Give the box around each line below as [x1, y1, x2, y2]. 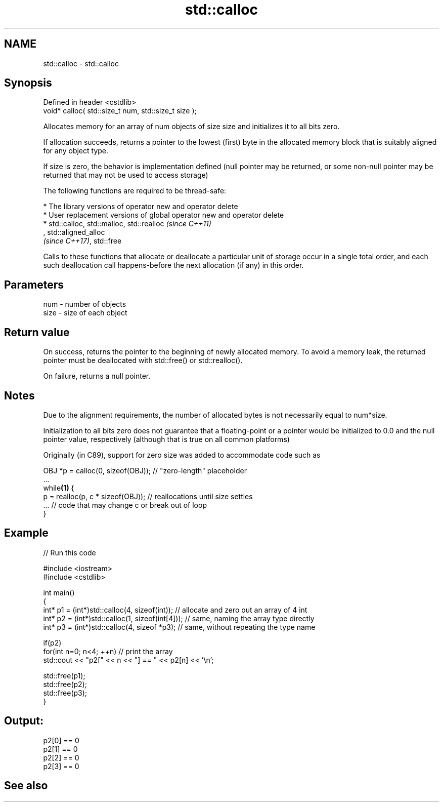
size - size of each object [43, 308, 127, 317]
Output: [4, 714, 43, 728]
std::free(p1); [43, 671, 85, 680]
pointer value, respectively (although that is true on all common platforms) [43, 434, 290, 444]
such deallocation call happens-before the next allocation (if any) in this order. [43, 261, 304, 270]
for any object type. [43, 146, 109, 155]
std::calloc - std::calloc [43, 59, 119, 68]
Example [4, 527, 49, 540]
